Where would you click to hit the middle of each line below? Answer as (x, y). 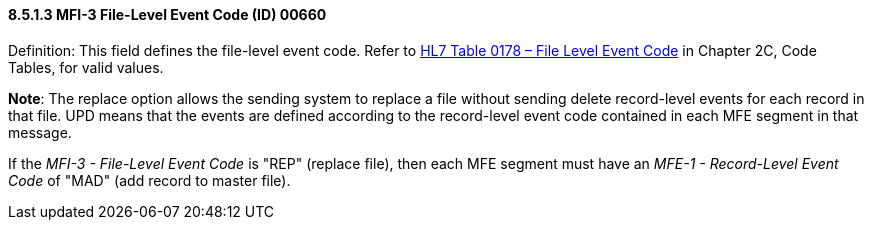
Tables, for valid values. (86, 67)
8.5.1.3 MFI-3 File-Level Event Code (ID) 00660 (167, 14)
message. (40, 132)
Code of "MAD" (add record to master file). (149, 180)
